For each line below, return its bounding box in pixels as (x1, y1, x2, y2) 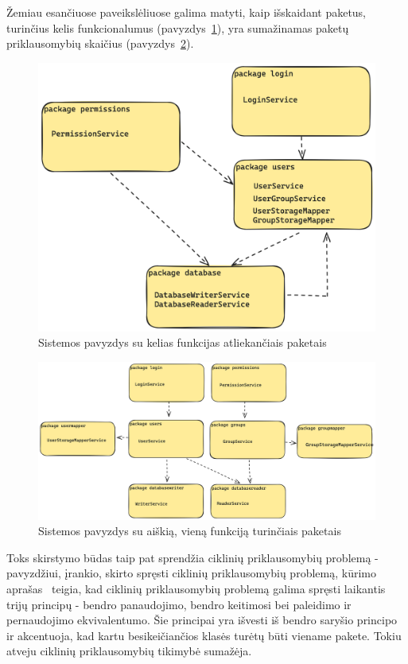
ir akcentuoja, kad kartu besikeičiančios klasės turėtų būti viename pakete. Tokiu (6, 627, 402, 643)
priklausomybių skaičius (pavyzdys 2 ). (6, 35, 194, 52)
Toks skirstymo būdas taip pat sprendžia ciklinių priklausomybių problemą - (6, 549, 379, 565)
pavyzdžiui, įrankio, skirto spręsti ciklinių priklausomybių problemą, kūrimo (6, 565, 376, 581)
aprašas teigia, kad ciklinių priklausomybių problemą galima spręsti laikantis (6, 580, 386, 596)
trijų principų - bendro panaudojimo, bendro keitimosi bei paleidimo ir (6, 596, 352, 612)
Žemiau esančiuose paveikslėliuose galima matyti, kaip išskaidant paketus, (6, 4, 367, 20)
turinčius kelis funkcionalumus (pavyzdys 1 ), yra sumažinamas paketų (6, 19, 349, 36)
